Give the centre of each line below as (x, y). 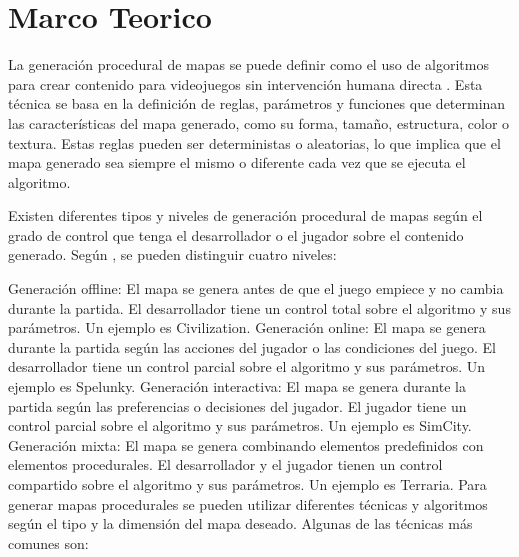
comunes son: (48, 542)
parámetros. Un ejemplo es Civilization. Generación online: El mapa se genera (247, 327)
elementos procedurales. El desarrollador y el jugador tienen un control (225, 464)
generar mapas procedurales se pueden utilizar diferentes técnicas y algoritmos (248, 503)
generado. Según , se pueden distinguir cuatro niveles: (172, 254)
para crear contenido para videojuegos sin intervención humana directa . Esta (245, 83)
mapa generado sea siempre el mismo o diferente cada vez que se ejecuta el (237, 162)
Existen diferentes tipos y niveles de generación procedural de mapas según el (245, 215)
